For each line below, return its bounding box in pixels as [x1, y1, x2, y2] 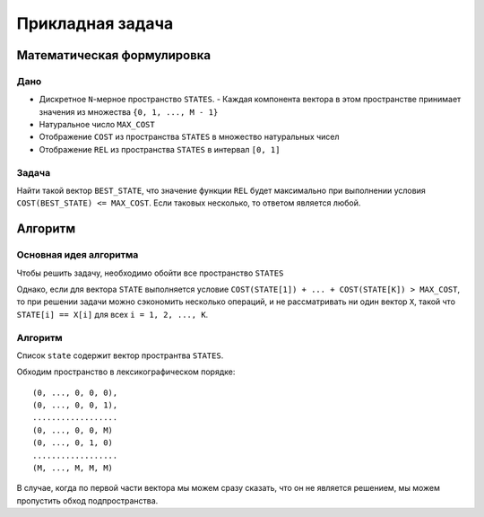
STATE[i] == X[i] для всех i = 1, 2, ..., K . [16, 309, 209, 320]
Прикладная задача [16, 13, 174, 33]
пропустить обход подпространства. [16, 495, 159, 506]
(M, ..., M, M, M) [32, 463, 114, 473]
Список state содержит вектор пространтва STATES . [16, 350, 224, 361]
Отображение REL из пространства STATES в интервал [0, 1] [39, 144, 281, 154]
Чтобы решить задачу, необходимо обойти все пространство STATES [16, 267, 284, 278]
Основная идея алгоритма [16, 249, 139, 261]
